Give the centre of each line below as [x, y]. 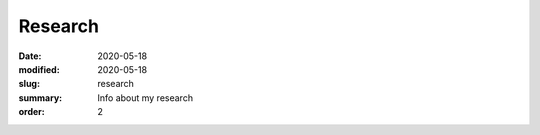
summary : [40, 97]
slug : [29, 84]
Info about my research [145, 97]
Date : [30, 56]
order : [31, 112]
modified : [39, 69]
